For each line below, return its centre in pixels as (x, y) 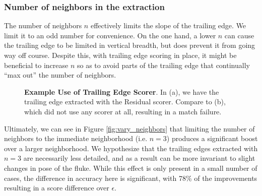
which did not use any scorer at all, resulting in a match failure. (123, 111)
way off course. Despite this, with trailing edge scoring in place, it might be (120, 55)
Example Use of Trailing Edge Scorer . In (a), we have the (122, 91)
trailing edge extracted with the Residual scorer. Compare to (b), (125, 102)
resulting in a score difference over (57, 188)
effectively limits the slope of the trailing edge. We (168, 25)
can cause (239, 35)
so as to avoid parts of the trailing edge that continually (163, 65)
